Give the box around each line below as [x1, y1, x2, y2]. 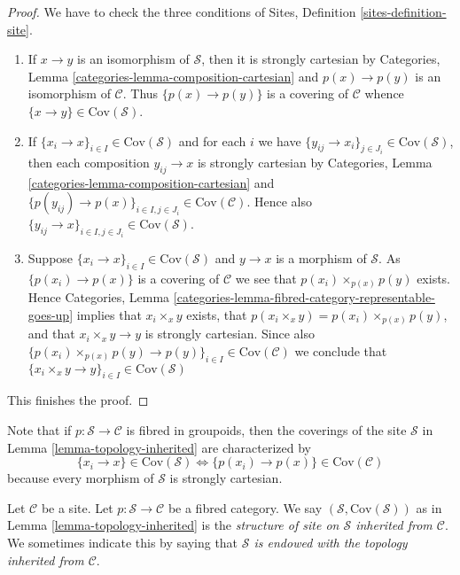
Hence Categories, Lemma [27, 288, 170, 307]
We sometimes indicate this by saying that [7, 533, 238, 551]
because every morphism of [7, 469, 154, 487]
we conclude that [294, 341, 387, 360]
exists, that [186, 305, 247, 323]
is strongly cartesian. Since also [144, 324, 315, 343]
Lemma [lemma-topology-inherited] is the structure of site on [7, 516, 339, 534]
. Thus [122, 84, 159, 103]
